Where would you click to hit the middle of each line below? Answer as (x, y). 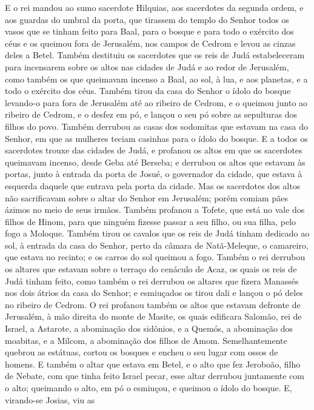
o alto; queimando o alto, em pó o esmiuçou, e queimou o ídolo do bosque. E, (149, 388)
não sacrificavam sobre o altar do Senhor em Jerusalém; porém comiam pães (146, 197)
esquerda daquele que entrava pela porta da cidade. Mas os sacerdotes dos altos (153, 185)
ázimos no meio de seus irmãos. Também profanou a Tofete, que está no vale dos (155, 210)
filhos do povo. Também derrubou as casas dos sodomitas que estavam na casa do (157, 126)
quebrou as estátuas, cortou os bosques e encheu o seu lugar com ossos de (142, 352)
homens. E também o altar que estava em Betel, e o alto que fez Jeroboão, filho (153, 364)
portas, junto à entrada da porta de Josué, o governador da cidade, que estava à (154, 174)
